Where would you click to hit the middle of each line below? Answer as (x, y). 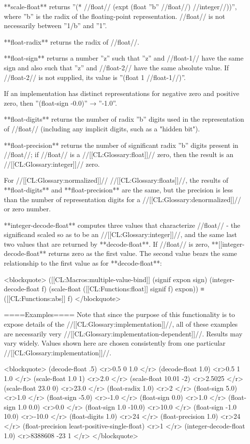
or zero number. (27, 209)
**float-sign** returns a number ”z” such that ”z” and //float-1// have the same (124, 58)
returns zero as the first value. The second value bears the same (143, 253)
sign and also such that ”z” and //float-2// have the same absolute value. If (117, 67)
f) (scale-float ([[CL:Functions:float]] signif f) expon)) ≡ (123, 289)
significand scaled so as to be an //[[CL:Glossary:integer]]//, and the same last (121, 234)
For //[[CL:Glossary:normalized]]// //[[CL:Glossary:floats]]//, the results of (116, 180)
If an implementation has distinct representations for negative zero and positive (122, 93)
